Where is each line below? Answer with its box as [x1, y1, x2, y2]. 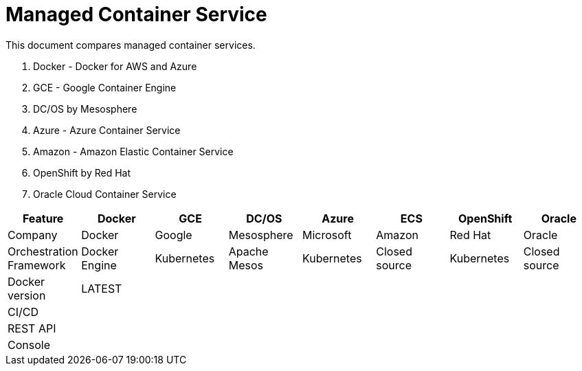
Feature [22, 211, 64, 225]
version [8, 288, 46, 302]
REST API [8, 321, 56, 335]
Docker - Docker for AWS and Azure [33, 60, 197, 72]
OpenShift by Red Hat [33, 166, 131, 179]
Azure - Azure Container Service [33, 124, 181, 136]
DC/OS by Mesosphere [33, 102, 137, 115]
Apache [228, 244, 269, 258]
